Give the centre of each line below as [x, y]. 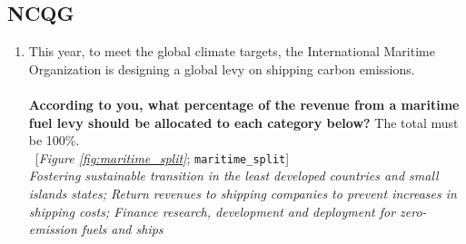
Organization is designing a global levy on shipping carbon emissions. [222, 68]
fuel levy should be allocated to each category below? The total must [243, 122]
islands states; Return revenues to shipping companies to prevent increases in [243, 194]
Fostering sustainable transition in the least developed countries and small [233, 176]
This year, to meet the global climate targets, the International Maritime [232, 51]
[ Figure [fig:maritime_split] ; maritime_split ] [162, 157]
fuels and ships [122, 229]
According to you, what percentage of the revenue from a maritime [244, 104]
